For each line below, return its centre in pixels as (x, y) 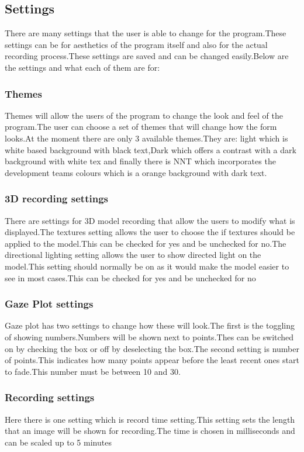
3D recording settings (56, 199)
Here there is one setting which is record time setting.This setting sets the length (150, 419)
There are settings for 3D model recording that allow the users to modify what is (150, 220)
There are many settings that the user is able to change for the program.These (146, 33)
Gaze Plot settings (49, 304)
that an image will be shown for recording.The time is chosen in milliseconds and (150, 431)
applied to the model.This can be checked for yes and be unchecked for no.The (146, 243)
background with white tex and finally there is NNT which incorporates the (140, 161)
